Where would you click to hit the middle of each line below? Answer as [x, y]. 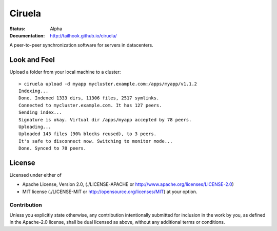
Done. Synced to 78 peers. [53, 148]
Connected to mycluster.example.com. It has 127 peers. [90, 105]
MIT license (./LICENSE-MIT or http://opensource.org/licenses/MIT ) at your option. [110, 192]
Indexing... [34, 91]
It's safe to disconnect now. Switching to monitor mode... [96, 141]
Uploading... [35, 127]
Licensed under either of [35, 175]
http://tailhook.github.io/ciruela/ [84, 35]
